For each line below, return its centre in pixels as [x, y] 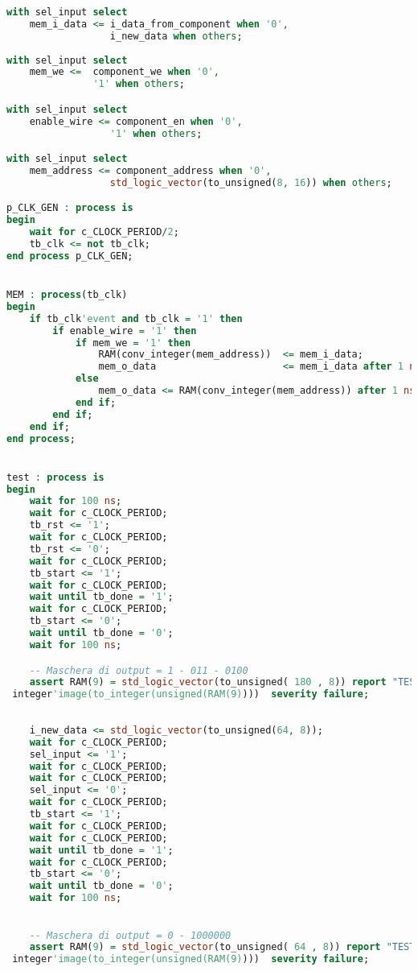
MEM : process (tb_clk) [67, 295]
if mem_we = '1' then [133, 343]
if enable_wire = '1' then [125, 331]
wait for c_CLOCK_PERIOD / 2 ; [104, 232]
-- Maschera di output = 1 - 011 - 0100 [139, 670]
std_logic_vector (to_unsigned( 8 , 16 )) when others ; [251, 182]
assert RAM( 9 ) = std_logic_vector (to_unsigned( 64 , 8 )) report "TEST [222, 947]
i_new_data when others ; [176, 36]
